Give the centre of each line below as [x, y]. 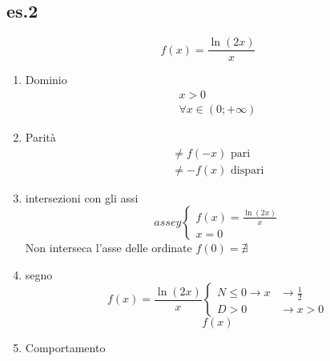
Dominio [46, 80]
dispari [247, 170]
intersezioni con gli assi [82, 197]
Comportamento [65, 348]
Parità [40, 136]
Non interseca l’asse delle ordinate [109, 248]
